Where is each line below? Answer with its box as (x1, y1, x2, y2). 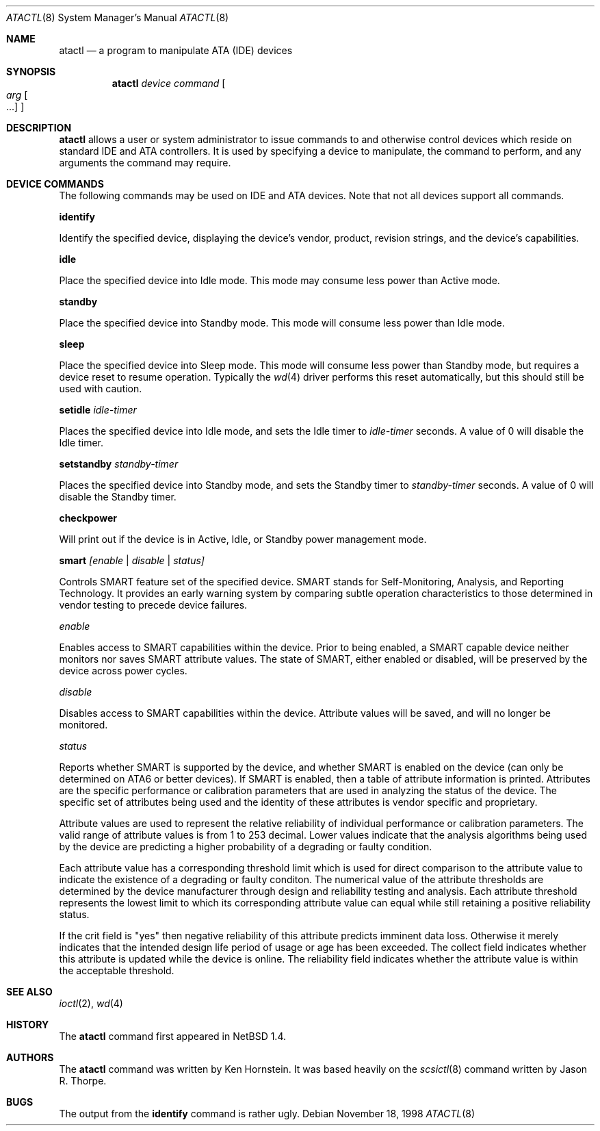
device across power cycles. (59, 665, 187, 676)
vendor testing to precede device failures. (59, 599, 248, 611)
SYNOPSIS (6, 66, 56, 77)
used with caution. (59, 383, 142, 394)
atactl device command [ (112, 77, 226, 89)
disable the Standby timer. (59, 491, 177, 503)
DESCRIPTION (6, 122, 72, 134)
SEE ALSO (6, 986, 53, 997)
